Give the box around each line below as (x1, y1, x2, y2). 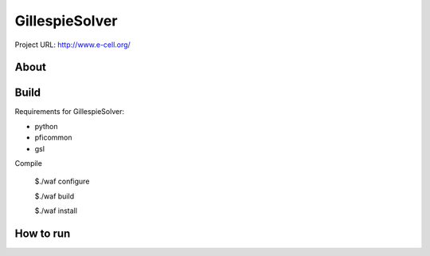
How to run (14, 227, 71, 241)
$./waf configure (34, 176, 90, 187)
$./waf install (34, 206, 77, 215)
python (34, 121, 58, 131)
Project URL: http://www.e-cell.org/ (14, 40, 131, 49)
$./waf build (34, 191, 75, 201)
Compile (14, 159, 43, 168)
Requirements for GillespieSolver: (14, 107, 125, 116)
